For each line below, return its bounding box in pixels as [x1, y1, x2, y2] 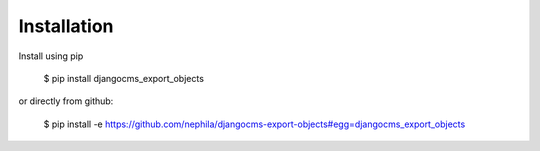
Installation [18, 15, 114, 37]
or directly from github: [18, 95, 114, 107]
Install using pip [18, 50, 84, 62]
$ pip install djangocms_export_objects [43, 72, 205, 84]
